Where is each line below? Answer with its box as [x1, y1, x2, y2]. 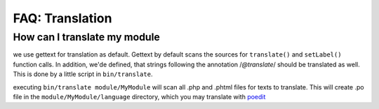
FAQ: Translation [13, 10, 112, 26]
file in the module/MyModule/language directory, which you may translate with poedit [13, 92, 266, 101]
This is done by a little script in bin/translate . [13, 70, 153, 78]
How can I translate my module [13, 31, 161, 43]
